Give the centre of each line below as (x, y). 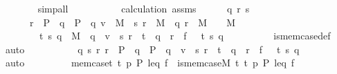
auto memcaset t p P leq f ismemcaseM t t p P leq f (150, 63)
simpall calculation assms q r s (144, 8)
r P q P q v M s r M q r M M (132, 22)
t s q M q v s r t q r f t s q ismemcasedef (185, 36)
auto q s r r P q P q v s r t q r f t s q (152, 49)
